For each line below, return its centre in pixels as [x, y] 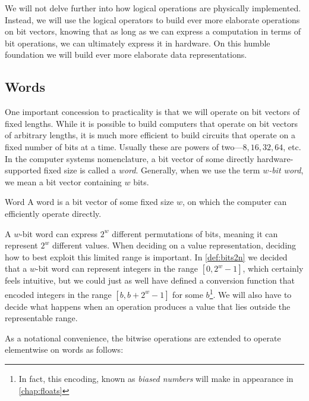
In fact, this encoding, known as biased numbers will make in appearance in [156, 378]
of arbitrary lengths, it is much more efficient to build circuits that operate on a [150, 135]
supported [23, 170]
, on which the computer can [234, 202]
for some [188, 294]
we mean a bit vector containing [63, 181]
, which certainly [273, 268]
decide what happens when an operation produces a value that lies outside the [148, 306]
